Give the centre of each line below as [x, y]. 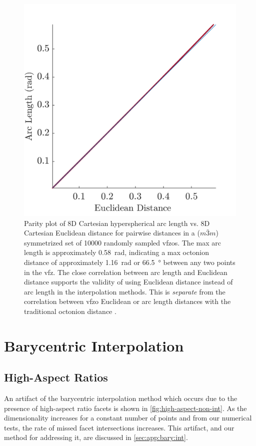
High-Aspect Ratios [56, 377]
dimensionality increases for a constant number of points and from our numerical [128, 418]
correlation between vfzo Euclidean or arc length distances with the [127, 301]
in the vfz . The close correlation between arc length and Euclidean [126, 272]
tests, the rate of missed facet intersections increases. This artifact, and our [119, 427]
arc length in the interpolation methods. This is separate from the [125, 291]
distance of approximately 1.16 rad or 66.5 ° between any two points [130, 262]
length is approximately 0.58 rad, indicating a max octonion [117, 252]
